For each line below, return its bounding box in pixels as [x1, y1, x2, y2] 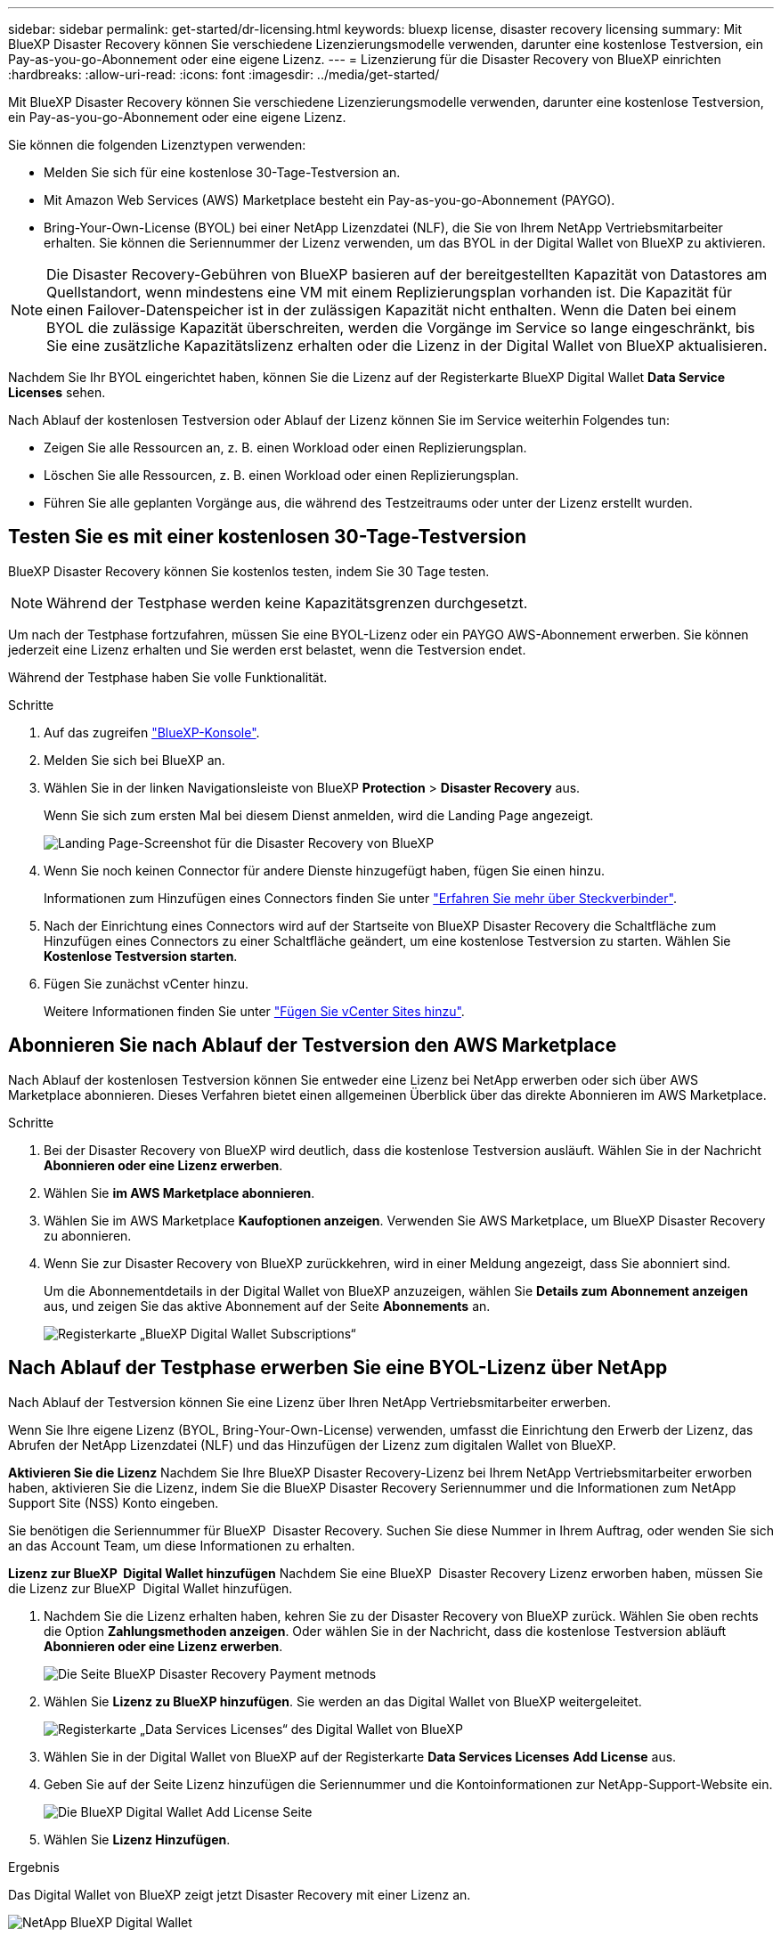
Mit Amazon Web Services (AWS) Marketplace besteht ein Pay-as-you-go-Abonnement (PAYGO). [44, 192, 615, 208]
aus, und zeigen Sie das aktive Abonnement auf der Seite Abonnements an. [44, 1298, 491, 1314]
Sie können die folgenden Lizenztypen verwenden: [8, 137, 306, 152]
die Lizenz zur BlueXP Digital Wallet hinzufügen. [8, 1580, 293, 1596]
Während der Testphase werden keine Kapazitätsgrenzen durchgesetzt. [46, 593, 528, 612]
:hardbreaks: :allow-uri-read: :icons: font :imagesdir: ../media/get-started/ [8, 67, 440, 82]
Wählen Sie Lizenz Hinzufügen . [44, 1831, 231, 1847]
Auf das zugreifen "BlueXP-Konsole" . [44, 724, 260, 740]
